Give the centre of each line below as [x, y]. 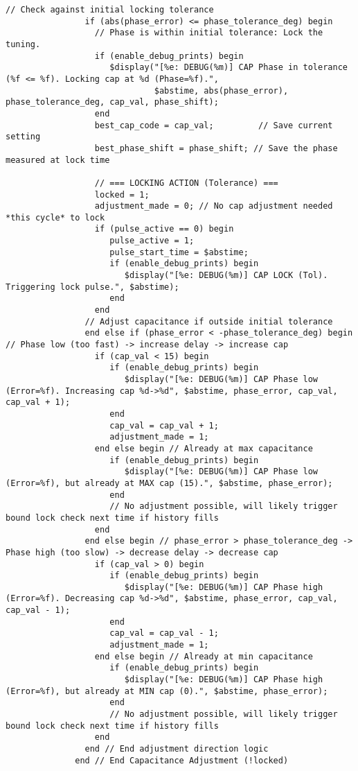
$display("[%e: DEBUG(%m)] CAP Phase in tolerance [229, 68]
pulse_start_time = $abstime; [179, 252]
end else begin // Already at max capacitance [204, 448]
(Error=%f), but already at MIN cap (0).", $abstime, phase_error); [167, 691]
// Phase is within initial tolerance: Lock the [209, 33]
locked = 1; [122, 194]
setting [23, 137]
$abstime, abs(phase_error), [221, 90]
